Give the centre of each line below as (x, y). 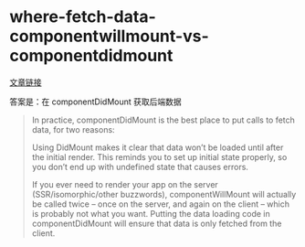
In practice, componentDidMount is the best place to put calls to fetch (163, 120)
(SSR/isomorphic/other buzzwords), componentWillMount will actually (164, 194)
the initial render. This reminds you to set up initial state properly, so (159, 156)
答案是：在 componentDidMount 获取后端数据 (96, 102)
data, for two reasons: (74, 129)
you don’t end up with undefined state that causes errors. (140, 166)
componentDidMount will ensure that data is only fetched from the (157, 223)
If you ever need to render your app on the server (125, 184)
